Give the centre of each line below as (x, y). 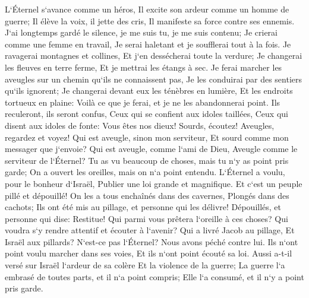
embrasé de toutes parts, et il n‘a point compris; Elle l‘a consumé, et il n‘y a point (154, 276)
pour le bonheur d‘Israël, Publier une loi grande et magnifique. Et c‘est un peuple (154, 183)
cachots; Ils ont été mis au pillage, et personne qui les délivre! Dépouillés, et (143, 207)
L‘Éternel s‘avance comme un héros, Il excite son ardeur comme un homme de (147, 9)
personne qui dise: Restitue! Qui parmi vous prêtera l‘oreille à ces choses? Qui (146, 218)
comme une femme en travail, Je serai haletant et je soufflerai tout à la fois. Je (148, 44)
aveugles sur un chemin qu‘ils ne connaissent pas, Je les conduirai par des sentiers (154, 79)
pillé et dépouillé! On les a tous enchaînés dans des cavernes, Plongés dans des (147, 195)
